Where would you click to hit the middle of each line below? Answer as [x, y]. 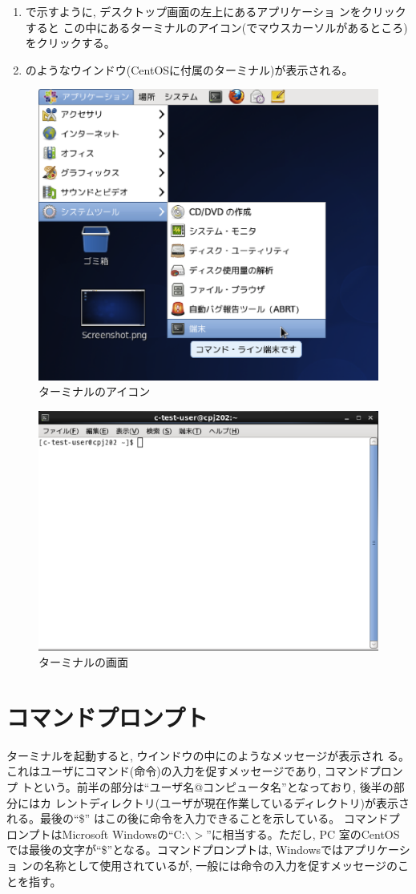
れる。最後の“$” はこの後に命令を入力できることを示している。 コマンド [198, 818]
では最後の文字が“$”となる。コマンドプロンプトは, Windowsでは [175, 850]
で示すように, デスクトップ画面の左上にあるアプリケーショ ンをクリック [216, 11]
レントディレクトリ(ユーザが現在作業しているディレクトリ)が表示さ [232, 802]
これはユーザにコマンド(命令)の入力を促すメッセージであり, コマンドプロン [205, 771]
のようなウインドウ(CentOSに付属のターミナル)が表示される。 [189, 69]
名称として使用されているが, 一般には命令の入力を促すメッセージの [221, 865]
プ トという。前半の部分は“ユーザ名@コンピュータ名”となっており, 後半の [200, 786]
